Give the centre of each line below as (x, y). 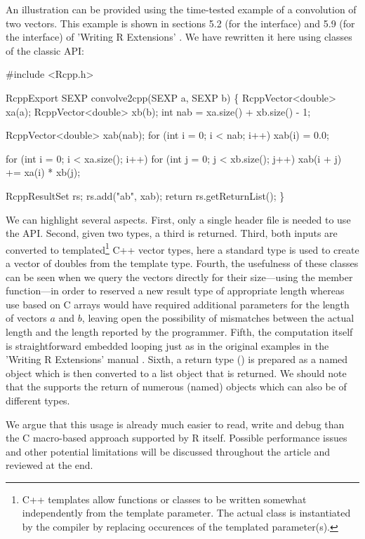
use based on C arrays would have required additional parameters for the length (178, 304)
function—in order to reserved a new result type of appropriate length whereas (175, 291)
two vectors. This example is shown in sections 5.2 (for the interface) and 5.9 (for (180, 23)
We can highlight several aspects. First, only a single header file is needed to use (178, 219)
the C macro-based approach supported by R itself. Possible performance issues (177, 438)
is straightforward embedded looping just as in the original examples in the (167, 345)
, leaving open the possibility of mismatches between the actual (218, 318)
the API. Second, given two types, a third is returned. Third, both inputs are (172, 233)
